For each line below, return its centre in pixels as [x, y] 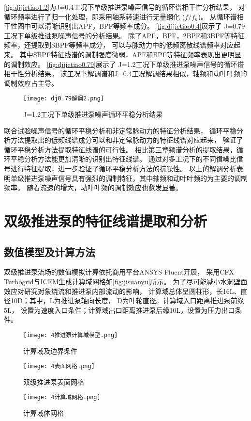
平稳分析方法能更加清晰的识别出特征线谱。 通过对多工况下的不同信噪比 [123, 159]
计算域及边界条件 [50, 350]
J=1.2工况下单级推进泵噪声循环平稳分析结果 [93, 114]
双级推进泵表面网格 [54, 381]
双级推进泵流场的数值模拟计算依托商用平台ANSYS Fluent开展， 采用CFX [119, 272]
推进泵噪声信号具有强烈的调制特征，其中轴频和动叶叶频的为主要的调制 [136, 178]
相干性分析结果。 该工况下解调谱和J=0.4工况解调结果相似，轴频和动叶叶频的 [125, 73]
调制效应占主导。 [31, 83]
